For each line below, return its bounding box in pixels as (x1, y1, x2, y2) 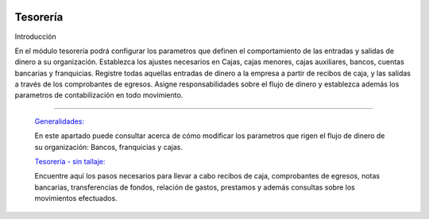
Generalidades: (34, 116, 85, 126)
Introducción (14, 32, 56, 41)
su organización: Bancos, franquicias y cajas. (34, 142, 183, 152)
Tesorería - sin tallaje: (34, 157, 106, 167)
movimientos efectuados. (34, 194, 118, 203)
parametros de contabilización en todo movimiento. (14, 90, 184, 100)
